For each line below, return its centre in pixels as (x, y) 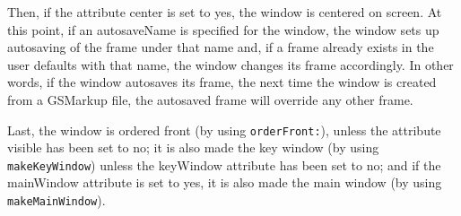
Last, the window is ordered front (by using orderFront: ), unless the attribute (224, 130)
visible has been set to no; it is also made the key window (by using (193, 147)
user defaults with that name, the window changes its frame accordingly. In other (230, 64)
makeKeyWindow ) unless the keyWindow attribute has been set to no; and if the (224, 164)
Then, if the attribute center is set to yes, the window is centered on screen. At (225, 12)
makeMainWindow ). (57, 200)
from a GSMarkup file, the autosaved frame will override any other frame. (210, 99)
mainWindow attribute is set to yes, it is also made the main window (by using (225, 182)
